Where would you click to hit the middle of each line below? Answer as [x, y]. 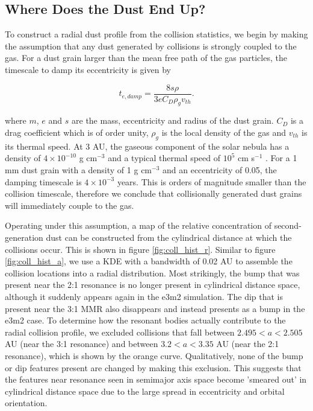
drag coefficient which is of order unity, [77, 132]
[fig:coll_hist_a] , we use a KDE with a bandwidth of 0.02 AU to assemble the [149, 261]
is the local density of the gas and [224, 132]
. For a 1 [281, 158]
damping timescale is [43, 181]
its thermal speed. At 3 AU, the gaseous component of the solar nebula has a [147, 146]
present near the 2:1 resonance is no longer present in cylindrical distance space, [153, 285]
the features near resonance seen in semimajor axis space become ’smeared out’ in [156, 379]
